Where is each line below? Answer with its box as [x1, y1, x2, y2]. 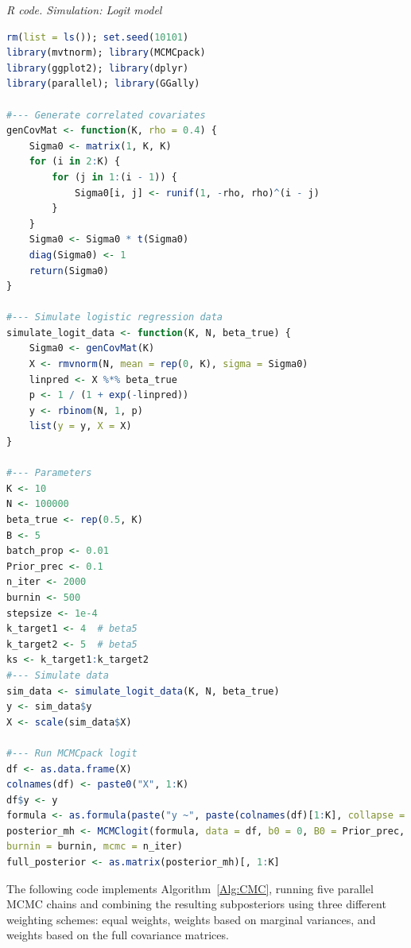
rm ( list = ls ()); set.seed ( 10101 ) [6, 31, 189, 43]
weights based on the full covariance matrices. [6, 927, 229, 943]
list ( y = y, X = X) [29, 420, 132, 432]
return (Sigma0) [29, 265, 109, 277]
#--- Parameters [6, 467, 92, 479]
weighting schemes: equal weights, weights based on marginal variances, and [6, 911, 376, 927]
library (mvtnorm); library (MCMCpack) [6, 47, 206, 59]
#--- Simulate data [6, 669, 109, 681]
